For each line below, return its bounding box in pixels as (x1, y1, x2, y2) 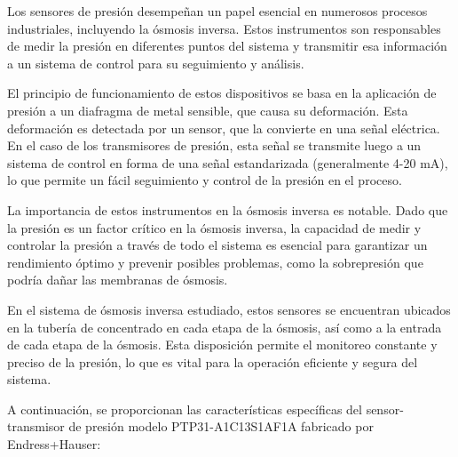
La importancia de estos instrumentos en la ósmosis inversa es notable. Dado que (7, 200, 448, 219)
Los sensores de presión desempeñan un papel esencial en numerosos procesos (7, 2, 428, 20)
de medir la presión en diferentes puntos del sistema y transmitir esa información (7, 36, 447, 55)
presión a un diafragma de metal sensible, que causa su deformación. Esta (7, 100, 408, 119)
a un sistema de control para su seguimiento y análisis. (7, 53, 304, 72)
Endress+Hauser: (7, 435, 101, 453)
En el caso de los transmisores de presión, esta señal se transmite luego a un (7, 136, 422, 155)
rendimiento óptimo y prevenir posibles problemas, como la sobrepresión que (7, 253, 423, 271)
